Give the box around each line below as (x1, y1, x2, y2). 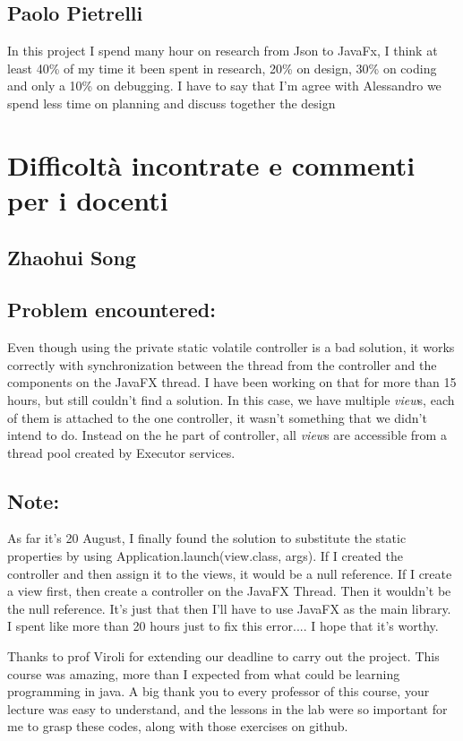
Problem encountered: (7, 296, 216, 323)
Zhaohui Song (7, 243, 136, 271)
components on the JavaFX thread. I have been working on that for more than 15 (7, 373, 457, 392)
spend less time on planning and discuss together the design (7, 93, 336, 112)
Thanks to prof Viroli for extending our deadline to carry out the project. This (7, 647, 440, 666)
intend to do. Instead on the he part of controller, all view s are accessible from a (7, 426, 447, 444)
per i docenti (7, 181, 168, 218)
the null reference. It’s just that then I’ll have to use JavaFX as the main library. (7, 599, 451, 617)
